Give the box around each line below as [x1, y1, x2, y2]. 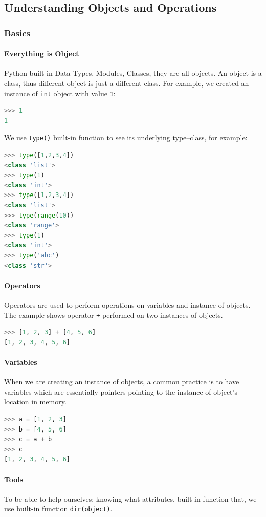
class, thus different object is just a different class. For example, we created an [4, 78, 249, 89]
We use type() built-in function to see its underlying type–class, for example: [4, 132, 248, 143]
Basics [4, 26, 30, 39]
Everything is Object [4, 48, 79, 59]
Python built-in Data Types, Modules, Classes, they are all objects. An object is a [4, 68, 262, 78]
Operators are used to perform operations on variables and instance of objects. [4, 299, 251, 310]
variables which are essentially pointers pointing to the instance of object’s [4, 386, 237, 397]
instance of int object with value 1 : [4, 88, 116, 98]
